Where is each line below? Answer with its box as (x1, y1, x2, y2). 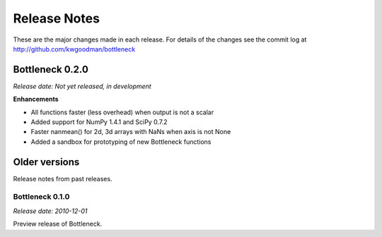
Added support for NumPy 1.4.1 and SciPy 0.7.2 (30, 118, 168, 126)
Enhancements (13, 95, 59, 104)
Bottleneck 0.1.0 (13, 192, 70, 202)
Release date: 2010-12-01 (13, 207, 88, 215)
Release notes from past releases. (13, 174, 112, 183)
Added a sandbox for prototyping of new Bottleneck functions (30, 138, 212, 146)
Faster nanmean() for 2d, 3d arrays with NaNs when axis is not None (30, 128, 231, 136)
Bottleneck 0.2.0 (13, 63, 88, 75)
